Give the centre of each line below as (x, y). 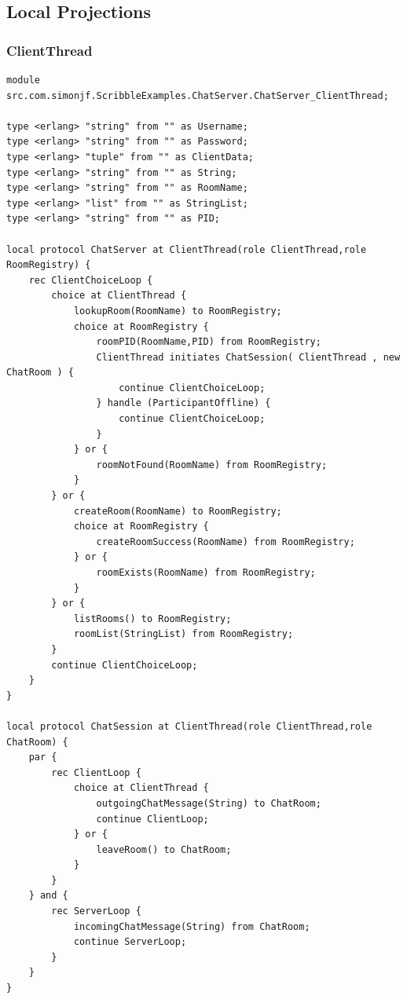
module (23, 80)
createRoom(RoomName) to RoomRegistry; (178, 511)
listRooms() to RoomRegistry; (152, 618)
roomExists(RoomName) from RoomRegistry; (206, 573)
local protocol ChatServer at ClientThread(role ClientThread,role (187, 249)
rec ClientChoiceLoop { (91, 280)
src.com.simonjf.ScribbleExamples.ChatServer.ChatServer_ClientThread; (198, 95)
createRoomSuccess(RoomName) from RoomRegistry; (225, 542)
